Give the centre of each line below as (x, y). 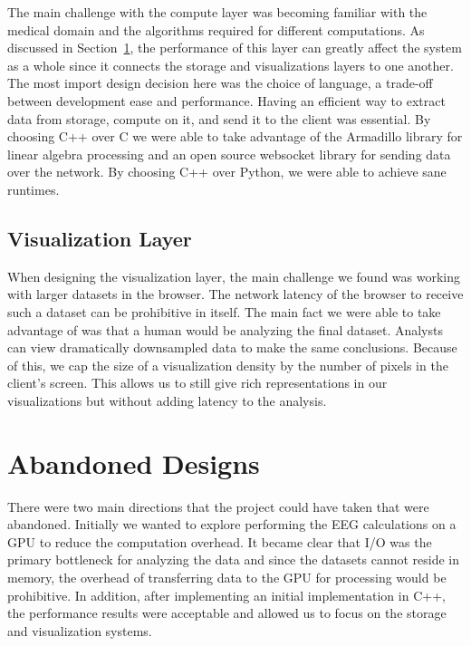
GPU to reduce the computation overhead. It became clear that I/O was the (220, 541)
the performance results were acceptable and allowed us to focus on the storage (227, 613)
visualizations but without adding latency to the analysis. (167, 400)
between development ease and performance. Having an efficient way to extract (226, 100)
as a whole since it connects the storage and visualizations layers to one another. (231, 65)
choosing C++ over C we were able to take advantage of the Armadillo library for (235, 136)
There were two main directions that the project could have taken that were (218, 506)
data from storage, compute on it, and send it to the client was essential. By (219, 118)
